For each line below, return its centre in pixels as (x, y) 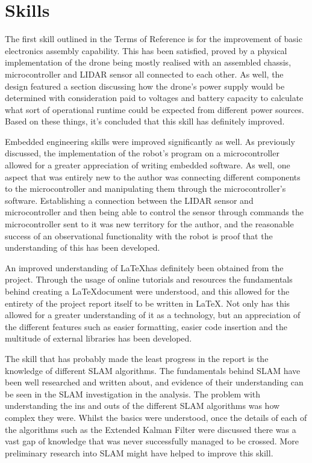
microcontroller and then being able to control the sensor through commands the (154, 212)
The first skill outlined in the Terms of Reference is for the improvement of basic (154, 39)
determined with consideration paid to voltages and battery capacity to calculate (154, 98)
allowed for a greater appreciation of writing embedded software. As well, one (148, 165)
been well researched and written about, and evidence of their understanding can (154, 382)
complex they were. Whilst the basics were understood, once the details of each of (156, 417)
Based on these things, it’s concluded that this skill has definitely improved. (145, 121)
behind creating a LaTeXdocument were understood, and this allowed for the (147, 291)
